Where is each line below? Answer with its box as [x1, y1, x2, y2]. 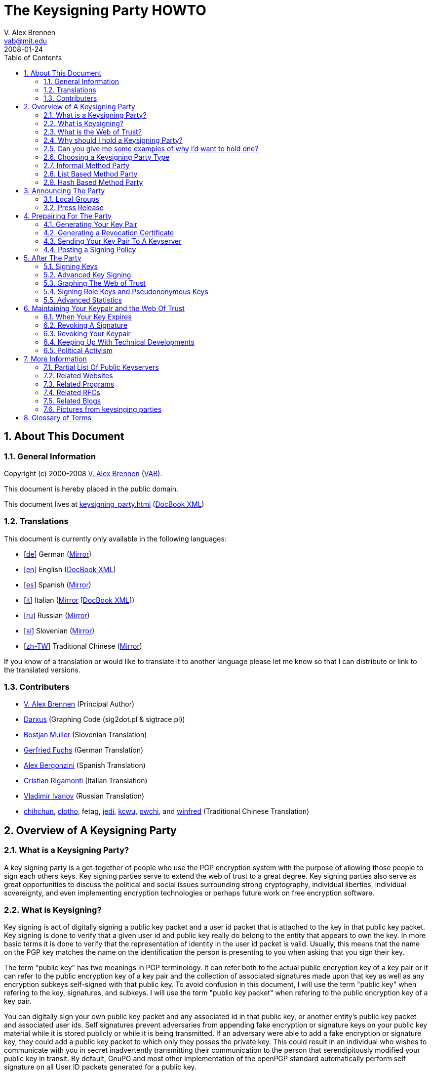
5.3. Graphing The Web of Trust [43, 278, 146, 287]
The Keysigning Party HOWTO [4, 2, 206, 19]
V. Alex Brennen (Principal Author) [24, 700, 135, 709]
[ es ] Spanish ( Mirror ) [24, 580, 91, 589]
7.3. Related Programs [43, 379, 115, 388]
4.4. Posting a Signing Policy [43, 245, 136, 254]
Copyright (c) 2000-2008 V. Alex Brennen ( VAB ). [4, 469, 162, 478]
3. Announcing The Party [24, 186, 105, 195]
